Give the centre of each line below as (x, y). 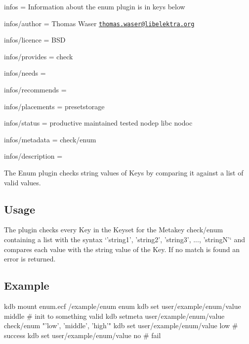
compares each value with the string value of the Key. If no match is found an (122, 249)
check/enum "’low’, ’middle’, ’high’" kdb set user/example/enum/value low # (121, 325)
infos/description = (33, 156)
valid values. (22, 182)
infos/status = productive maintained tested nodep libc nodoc (98, 123)
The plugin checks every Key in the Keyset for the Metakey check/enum (114, 230)
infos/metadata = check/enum (50, 139)
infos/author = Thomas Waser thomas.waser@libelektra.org (99, 23)
